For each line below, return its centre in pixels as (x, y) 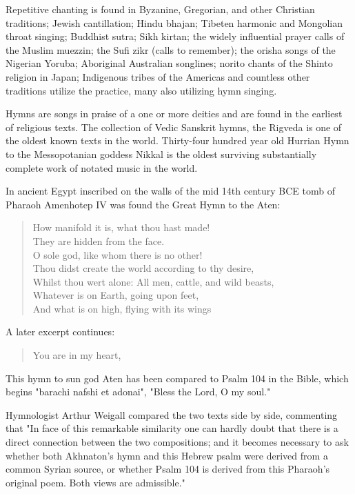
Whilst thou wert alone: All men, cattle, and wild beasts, (153, 281)
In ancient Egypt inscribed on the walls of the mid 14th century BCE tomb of (170, 191)
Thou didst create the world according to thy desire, (143, 268)
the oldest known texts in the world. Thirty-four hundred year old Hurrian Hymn (177, 140)
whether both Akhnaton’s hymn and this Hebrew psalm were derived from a (167, 455)
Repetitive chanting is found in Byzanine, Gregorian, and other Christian (160, 9)
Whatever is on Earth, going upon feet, (116, 295)
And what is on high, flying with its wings (122, 308)
